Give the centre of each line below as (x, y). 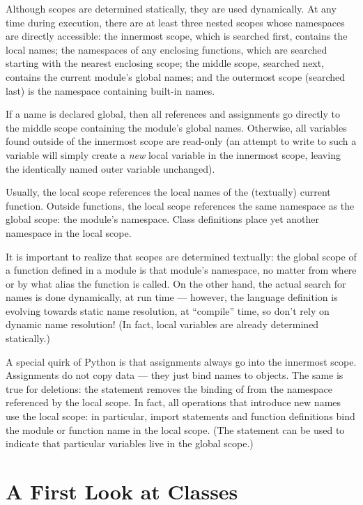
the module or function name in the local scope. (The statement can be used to (175, 429)
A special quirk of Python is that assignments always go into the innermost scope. (181, 361)
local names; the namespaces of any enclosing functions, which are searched (167, 49)
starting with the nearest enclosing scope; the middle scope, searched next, (165, 63)
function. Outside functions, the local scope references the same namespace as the (180, 205)
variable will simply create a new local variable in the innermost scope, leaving (173, 154)
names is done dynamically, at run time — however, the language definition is (172, 297)
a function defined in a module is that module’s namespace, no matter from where (181, 270)
